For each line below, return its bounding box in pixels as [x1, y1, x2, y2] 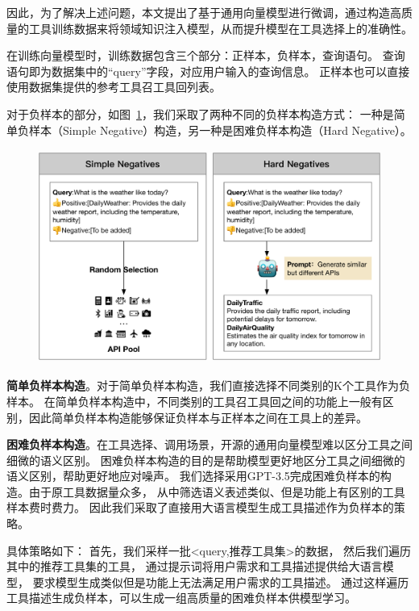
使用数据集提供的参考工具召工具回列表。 [6, 78, 221, 95]
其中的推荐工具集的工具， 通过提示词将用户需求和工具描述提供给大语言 [6, 558, 383, 575]
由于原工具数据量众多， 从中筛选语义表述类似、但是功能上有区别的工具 [28, 483, 405, 500]
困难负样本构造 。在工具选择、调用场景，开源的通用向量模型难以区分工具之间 [6, 436, 413, 453]
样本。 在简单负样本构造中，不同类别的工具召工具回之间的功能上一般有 [6, 392, 383, 409]
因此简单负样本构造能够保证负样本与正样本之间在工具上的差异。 [28, 408, 367, 425]
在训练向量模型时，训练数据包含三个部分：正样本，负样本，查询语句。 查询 [6, 47, 405, 64]
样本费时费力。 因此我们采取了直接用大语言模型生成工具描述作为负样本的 [6, 499, 394, 516]
